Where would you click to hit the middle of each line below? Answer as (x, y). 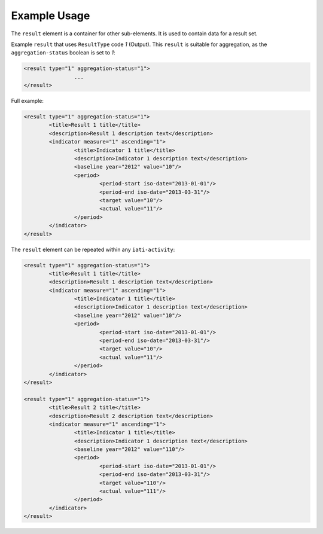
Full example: (28, 101)
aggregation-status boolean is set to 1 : (63, 53)
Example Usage (51, 16)
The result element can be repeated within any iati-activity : (93, 249)
